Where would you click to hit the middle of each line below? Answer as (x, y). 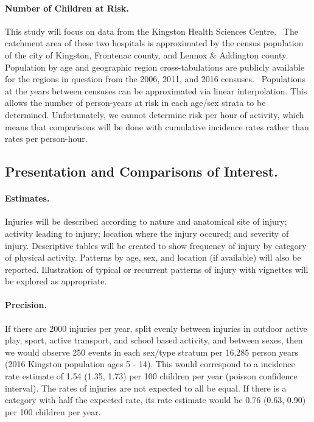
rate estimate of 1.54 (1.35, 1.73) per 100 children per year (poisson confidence (151, 376)
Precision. (26, 305)
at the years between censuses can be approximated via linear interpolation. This (156, 90)
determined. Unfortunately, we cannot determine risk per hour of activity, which (155, 114)
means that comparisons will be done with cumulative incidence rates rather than (157, 126)
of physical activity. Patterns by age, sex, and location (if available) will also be (153, 257)
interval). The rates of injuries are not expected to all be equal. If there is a (146, 388)
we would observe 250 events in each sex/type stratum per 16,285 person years (152, 352)
